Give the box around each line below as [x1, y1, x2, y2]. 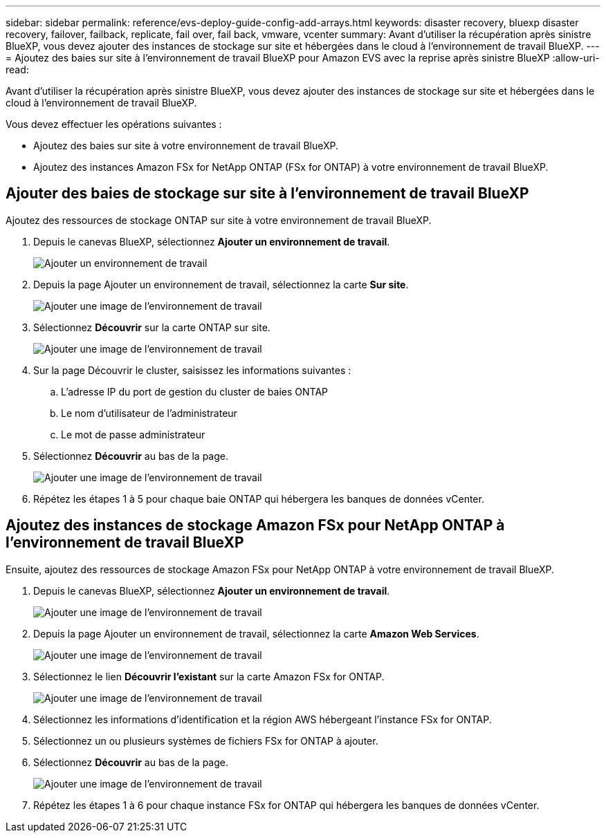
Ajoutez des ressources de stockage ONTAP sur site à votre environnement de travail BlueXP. [6, 214, 432, 226]
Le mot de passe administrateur [61, 428, 205, 440]
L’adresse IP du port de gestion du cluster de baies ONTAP [61, 385, 329, 398]
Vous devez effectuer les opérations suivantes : [6, 118, 222, 130]
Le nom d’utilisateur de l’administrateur [61, 407, 237, 419]
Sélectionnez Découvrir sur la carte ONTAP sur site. [33, 321, 270, 333]
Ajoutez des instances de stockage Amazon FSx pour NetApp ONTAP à [6, 516, 505, 534]
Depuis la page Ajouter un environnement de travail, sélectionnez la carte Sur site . [33, 278, 409, 290]
